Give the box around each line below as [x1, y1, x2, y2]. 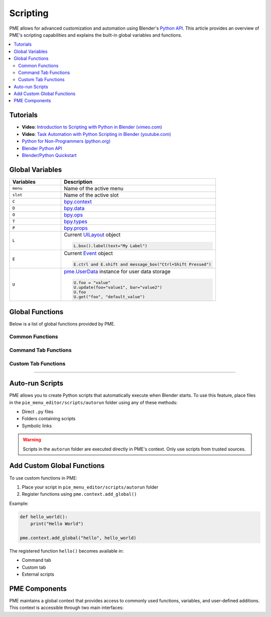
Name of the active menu [63, 185, 124, 192]
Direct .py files [22, 409, 54, 415]
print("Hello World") [30, 521, 84, 527]
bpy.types [63, 218, 88, 225]
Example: [9, 500, 29, 506]
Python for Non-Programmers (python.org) [22, 138, 111, 144]
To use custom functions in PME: [9, 475, 78, 481]
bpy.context [63, 198, 92, 205]
